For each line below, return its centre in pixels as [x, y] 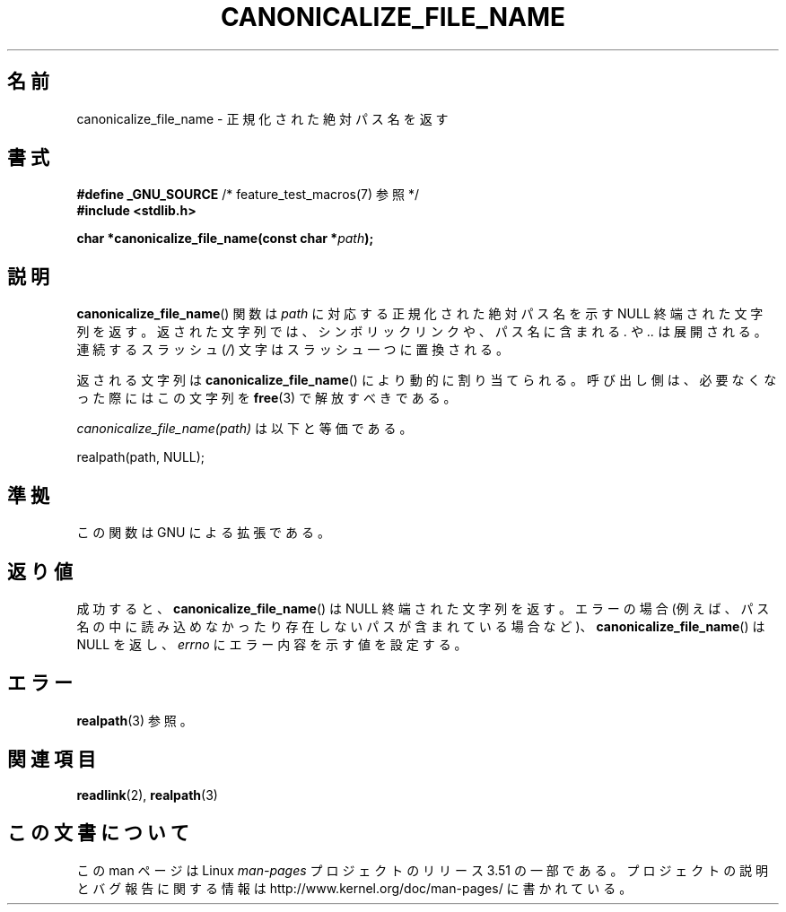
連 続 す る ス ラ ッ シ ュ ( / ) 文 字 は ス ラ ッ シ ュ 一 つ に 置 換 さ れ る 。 [293, 350]
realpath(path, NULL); [141, 457]
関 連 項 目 [52, 760]
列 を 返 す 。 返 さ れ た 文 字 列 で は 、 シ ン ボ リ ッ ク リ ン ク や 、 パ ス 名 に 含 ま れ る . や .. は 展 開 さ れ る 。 [422, 332]
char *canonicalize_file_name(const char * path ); [225, 239]
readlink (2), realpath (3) [147, 795]
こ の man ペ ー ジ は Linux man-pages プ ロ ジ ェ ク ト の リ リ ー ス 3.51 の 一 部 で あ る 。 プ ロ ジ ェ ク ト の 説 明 [423, 870]
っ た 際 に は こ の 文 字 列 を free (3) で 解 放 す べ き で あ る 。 [266, 398]
